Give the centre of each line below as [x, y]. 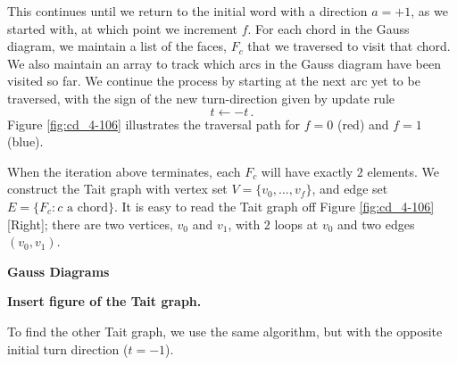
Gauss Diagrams [58, 271]
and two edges [376, 224]
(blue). [25, 141]
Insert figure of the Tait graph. [104, 301]
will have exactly [307, 171]
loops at [296, 224]
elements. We [403, 171]
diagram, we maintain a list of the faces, [117, 46]
